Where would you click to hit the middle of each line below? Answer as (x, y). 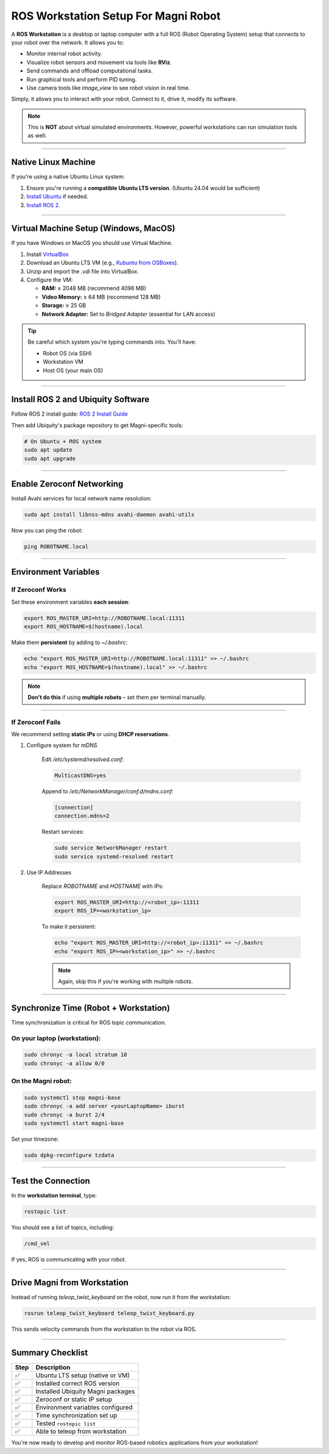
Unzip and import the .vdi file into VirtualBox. (83, 271)
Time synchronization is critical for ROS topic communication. (89, 1022)
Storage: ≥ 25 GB (64, 305)
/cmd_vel (37, 1243)
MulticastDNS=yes (80, 775)
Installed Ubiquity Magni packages (85, 1391)
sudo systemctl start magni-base (74, 1123)
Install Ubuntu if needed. (57, 197)
